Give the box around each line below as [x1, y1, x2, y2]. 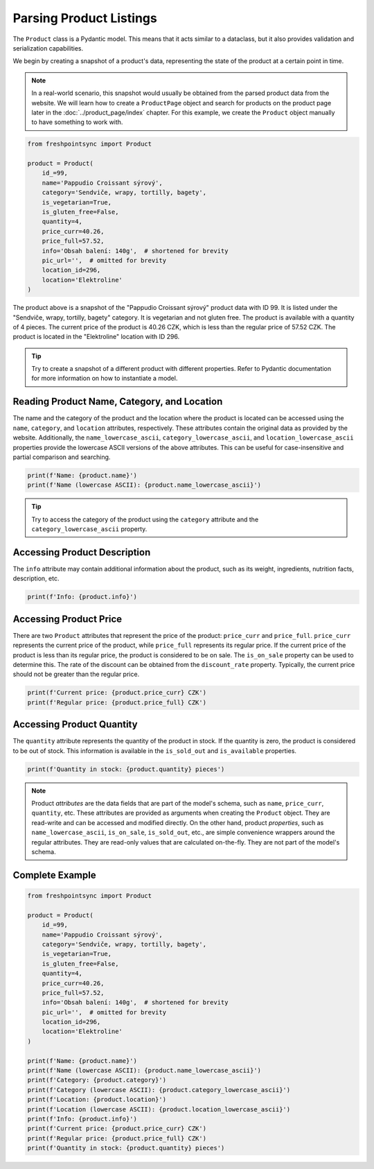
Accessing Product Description [12, 546, 151, 558]
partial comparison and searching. [12, 453, 111, 461]
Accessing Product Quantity [12, 718, 138, 731]
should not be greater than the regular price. [12, 670, 140, 679]
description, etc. [12, 574, 60, 582]
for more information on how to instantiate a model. [31, 374, 178, 383]
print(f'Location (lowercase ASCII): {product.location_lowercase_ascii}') [27, 1105, 291, 1113]
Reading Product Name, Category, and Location [12, 396, 223, 408]
